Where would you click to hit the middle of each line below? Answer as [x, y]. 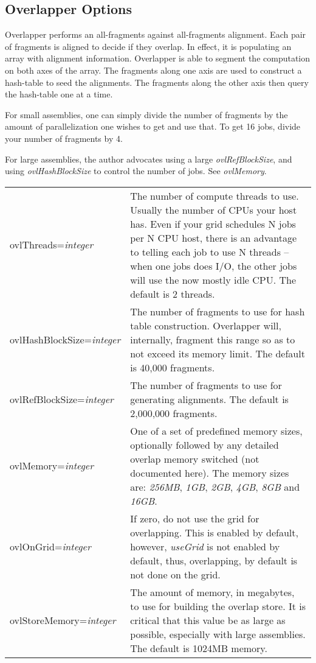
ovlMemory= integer [52, 466]
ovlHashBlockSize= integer [65, 339]
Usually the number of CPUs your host [214, 209]
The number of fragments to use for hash [218, 311]
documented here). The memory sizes [210, 472]
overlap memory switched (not [195, 458]
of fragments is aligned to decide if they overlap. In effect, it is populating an [148, 46]
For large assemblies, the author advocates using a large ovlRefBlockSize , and [149, 159]
